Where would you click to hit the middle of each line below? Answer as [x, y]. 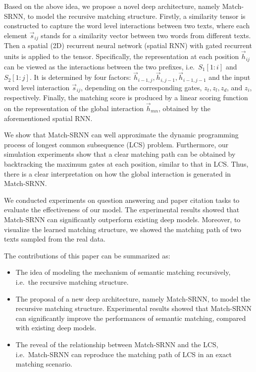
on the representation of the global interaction [74, 108]
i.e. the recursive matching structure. [72, 281]
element [16, 35]
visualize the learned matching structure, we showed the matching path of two [123, 229]
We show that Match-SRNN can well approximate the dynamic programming [121, 135]
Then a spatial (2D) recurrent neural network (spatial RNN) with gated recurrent [128, 45]
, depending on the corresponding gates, [141, 87]
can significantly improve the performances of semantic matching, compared [131, 318]
